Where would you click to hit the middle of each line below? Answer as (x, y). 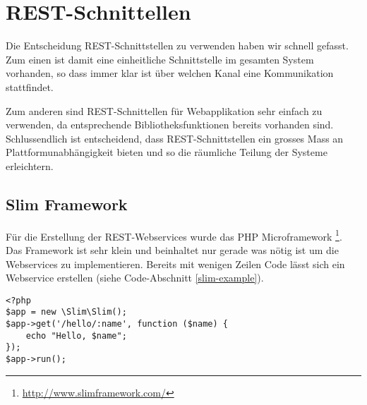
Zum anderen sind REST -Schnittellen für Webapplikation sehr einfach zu (164, 110)
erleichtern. (30, 165)
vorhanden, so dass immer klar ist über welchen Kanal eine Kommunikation (170, 73)
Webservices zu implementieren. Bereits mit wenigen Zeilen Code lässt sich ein (175, 264)
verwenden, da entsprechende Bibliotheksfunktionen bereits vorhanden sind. (170, 125)
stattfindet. (30, 86)
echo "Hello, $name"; (76, 336)
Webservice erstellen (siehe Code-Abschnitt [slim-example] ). (135, 278)
